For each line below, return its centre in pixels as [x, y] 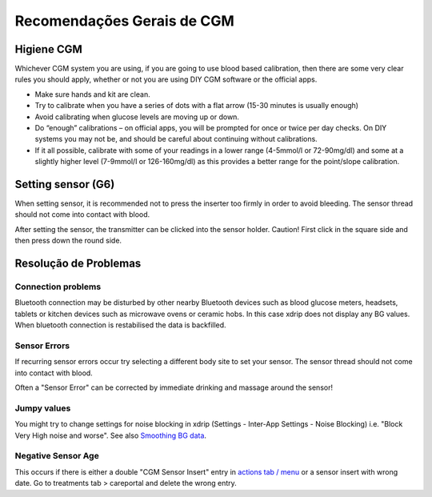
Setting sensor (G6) [65, 184]
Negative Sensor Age [57, 456]
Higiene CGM [49, 49]
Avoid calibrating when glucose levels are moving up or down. [137, 117]
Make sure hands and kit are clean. [93, 94]
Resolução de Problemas [78, 264]
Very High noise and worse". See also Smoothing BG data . [111, 435]
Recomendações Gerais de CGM [125, 21]
